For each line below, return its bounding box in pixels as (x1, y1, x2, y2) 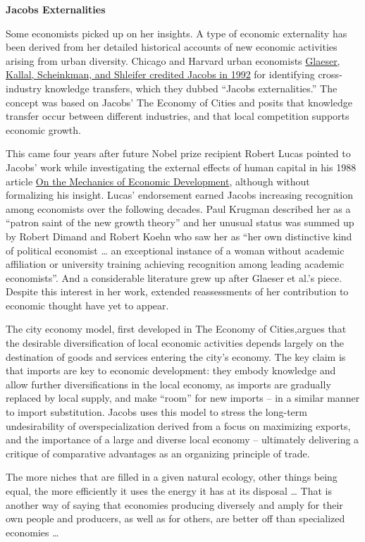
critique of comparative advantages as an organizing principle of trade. (6, 445, 310, 460)
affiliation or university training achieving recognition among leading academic (6, 257, 345, 271)
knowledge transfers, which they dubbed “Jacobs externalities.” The (44, 80, 338, 95)
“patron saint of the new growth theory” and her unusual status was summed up (6, 215, 354, 230)
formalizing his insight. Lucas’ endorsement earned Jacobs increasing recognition (6, 187, 353, 202)
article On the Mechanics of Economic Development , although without (6, 173, 310, 188)
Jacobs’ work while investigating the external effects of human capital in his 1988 (6, 159, 357, 174)
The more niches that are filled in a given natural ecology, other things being (6, 469, 338, 484)
